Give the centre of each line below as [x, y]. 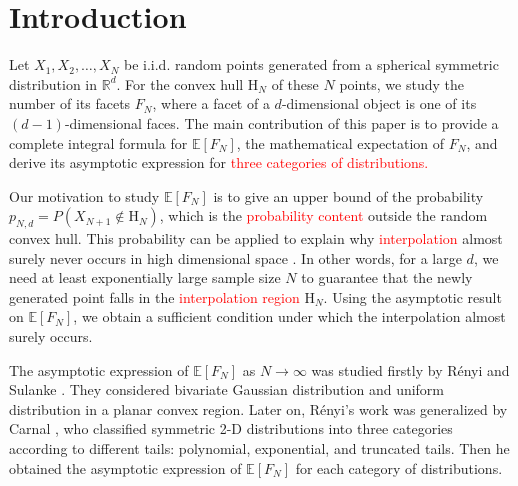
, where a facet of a [211, 103]
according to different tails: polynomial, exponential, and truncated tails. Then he [259, 448]
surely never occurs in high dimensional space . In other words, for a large [235, 257]
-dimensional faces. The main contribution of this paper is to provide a [281, 122]
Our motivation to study [84, 195]
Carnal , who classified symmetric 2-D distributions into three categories [231, 428]
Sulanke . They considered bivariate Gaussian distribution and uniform [227, 389]
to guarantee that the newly [387, 277]
